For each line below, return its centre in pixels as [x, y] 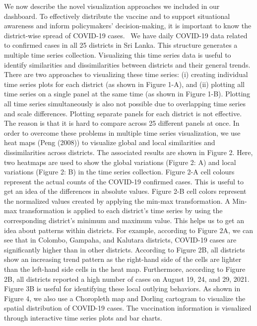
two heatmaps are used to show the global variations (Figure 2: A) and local [120, 162]
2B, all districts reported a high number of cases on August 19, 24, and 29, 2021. [127, 279]
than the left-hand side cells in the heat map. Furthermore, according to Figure [125, 269]
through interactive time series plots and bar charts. [83, 318]
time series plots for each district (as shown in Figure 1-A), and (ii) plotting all [124, 84]
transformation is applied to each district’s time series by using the [121, 210]
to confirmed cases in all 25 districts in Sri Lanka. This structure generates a [121, 45]
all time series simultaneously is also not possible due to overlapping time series [125, 103]
